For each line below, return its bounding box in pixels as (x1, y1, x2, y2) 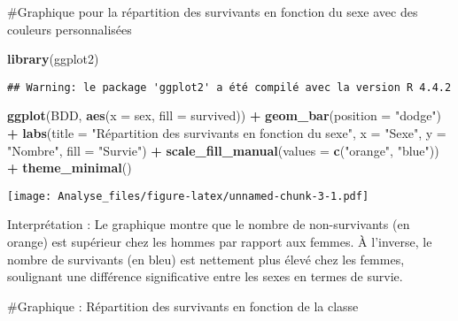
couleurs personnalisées (7, 19, 132, 38)
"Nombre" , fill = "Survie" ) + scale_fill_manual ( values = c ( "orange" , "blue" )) (7, 141, 439, 159)
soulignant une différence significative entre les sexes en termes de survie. (7, 267, 403, 286)
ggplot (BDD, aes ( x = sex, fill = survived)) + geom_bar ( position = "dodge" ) (7, 106, 442, 125)
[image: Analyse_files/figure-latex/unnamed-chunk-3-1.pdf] (7, 189, 369, 203)
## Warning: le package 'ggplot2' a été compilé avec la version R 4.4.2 (7, 80, 452, 94)
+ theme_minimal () (7, 158, 132, 177)
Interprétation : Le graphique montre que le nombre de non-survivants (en (7, 215, 410, 233)
